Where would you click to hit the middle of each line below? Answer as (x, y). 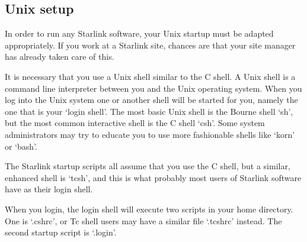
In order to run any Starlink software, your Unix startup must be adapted (139, 33)
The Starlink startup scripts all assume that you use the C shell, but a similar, (148, 166)
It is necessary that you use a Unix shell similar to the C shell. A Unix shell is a (150, 76)
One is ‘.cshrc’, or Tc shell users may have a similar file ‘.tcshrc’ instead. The (143, 220)
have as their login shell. (49, 189)
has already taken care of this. (60, 57)
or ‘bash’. (21, 146)
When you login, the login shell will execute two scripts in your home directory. (149, 209)
